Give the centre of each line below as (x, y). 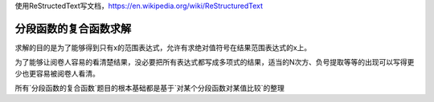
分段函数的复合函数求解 (73, 28)
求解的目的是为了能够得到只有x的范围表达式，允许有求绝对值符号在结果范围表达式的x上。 (163, 47)
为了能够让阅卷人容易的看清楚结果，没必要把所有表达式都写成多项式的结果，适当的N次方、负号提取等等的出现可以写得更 (215, 62)
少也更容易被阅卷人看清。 (57, 73)
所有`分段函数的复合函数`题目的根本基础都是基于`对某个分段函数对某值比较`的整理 (150, 88)
